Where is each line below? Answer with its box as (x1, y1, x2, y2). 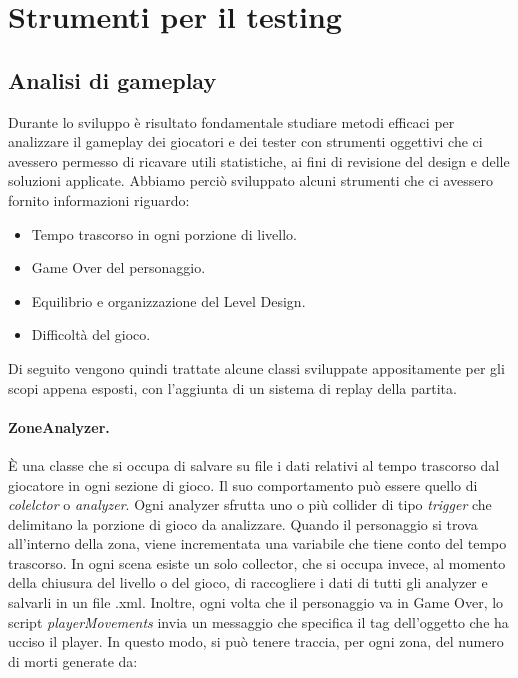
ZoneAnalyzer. (8, 416, 110, 437)
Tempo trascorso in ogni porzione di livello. (31, 223, 297, 244)
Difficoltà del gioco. (31, 324, 151, 345)
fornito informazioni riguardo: (8, 189, 190, 210)
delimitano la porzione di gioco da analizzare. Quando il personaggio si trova (8, 513, 478, 534)
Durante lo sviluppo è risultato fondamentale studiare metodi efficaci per (8, 111, 455, 132)
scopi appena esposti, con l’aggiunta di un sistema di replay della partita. (8, 377, 457, 398)
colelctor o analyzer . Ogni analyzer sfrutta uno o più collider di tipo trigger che (8, 494, 492, 515)
